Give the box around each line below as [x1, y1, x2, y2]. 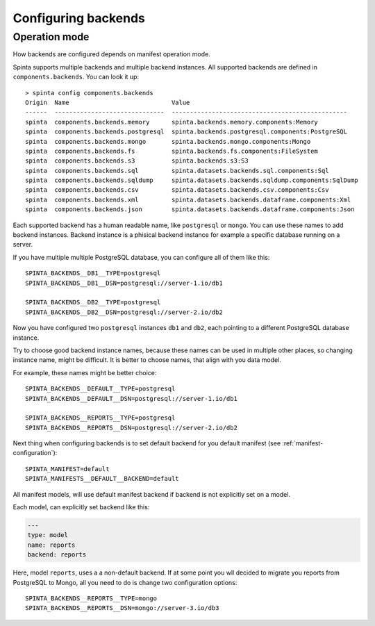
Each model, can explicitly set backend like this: [12, 503, 150, 511]
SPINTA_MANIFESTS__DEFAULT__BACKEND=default [25, 475, 180, 483]
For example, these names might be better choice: [12, 368, 157, 377]
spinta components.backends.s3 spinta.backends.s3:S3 [25, 157, 249, 165]
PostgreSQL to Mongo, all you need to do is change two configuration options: [12, 578, 237, 586]
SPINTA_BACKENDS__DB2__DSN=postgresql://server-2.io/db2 [25, 308, 224, 316]
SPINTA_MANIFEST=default [25, 465, 110, 472]
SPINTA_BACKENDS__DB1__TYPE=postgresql [25, 270, 161, 277]
